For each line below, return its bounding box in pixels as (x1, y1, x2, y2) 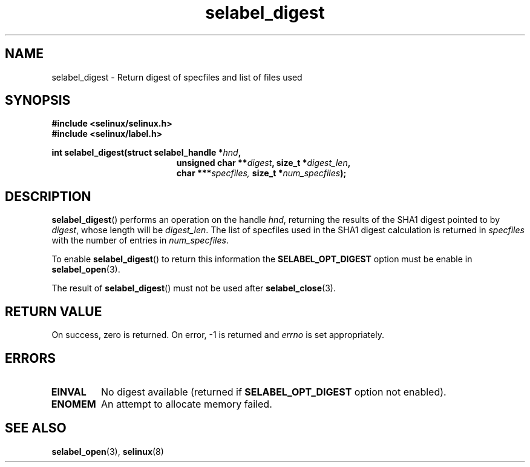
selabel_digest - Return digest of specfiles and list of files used (51, 71, 303, 82)
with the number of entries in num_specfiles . (51, 235, 229, 246)
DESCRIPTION (5, 188, 91, 204)
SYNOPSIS (5, 93, 71, 108)
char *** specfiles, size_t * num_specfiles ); (176, 168, 347, 179)
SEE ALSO (5, 420, 67, 436)
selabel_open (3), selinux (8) (51, 446, 164, 457)
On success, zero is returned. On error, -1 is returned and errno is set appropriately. (51, 330, 384, 340)
